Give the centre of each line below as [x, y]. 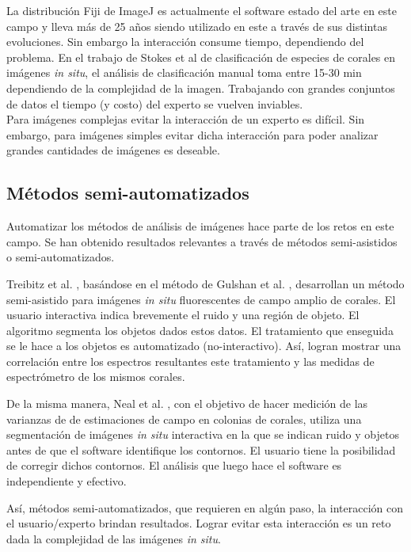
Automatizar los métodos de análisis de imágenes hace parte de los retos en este [200, 226]
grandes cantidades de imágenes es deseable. [113, 150]
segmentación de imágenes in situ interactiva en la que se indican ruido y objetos [203, 434]
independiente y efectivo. [67, 481]
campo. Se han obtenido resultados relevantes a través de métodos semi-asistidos [202, 241]
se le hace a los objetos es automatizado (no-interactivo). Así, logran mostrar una [204, 346]
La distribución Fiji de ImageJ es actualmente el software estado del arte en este [202, 10]
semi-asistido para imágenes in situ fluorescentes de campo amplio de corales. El [201, 299]
